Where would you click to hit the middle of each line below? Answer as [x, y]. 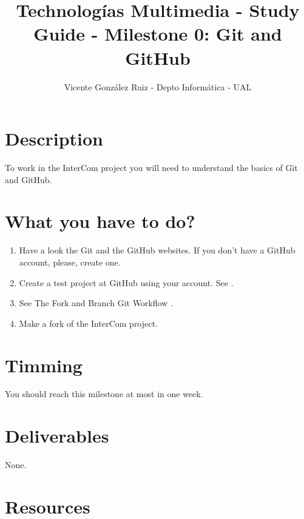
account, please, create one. [70, 262]
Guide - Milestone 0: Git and [158, 34]
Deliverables [57, 436]
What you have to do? [100, 221]
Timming [44, 365]
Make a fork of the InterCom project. [88, 323]
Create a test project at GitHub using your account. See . [126, 282]
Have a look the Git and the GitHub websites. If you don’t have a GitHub [157, 250]
